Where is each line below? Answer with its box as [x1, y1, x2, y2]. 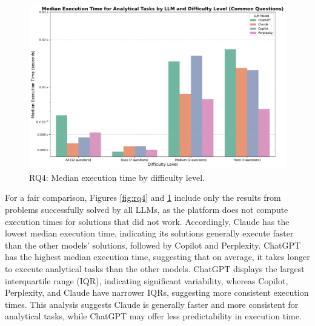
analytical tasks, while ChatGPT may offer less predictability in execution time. [5, 310, 302, 322]
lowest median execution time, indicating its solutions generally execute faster [5, 227, 294, 240]
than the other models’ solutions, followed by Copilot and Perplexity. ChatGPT [5, 238, 301, 251]
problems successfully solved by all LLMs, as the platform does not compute [5, 203, 288, 215]
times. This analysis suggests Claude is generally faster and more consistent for [5, 298, 299, 310]
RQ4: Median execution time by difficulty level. [29, 171, 205, 183]
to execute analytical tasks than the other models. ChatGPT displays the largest [5, 262, 305, 275]
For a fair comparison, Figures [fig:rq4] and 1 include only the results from [5, 191, 281, 204]
